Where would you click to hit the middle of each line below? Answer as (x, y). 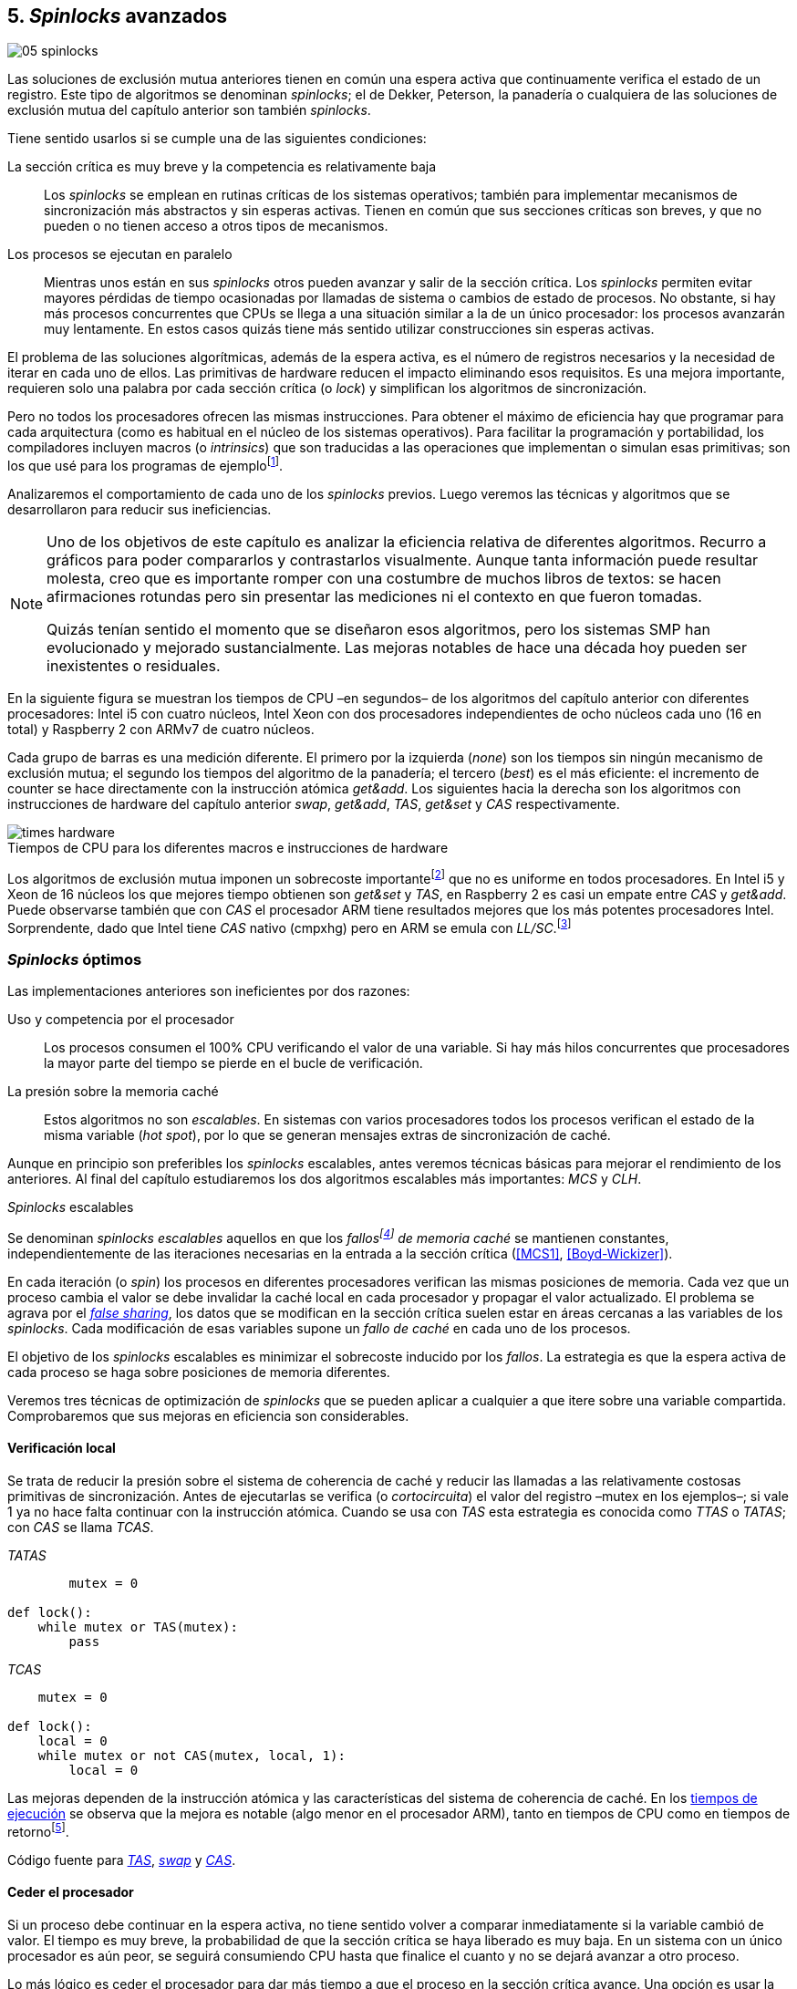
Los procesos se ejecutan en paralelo (120, 254)
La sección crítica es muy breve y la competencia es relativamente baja (222, 167)
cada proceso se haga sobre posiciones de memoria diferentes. (199, 1372)
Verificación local (62, 1448)
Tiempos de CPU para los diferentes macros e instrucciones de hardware (228, 848)
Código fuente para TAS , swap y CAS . (122, 1860)
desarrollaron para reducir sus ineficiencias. (140, 510)
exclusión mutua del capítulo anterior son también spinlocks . (189, 110)
